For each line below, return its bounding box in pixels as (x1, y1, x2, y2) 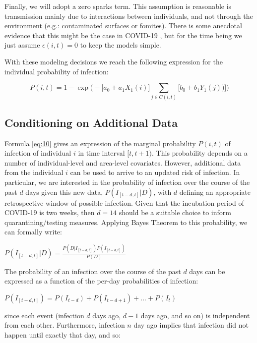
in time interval (78, 148, 125, 158)
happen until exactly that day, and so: (4, 330, 121, 340)
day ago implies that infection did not (133, 320, 249, 330)
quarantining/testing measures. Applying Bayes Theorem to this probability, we (4, 217, 248, 227)
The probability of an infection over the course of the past (4, 266, 181, 276)
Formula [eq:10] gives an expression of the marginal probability (4, 138, 196, 148)
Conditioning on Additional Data (4, 114, 178, 130)
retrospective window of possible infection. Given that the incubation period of (4, 197, 244, 208)
